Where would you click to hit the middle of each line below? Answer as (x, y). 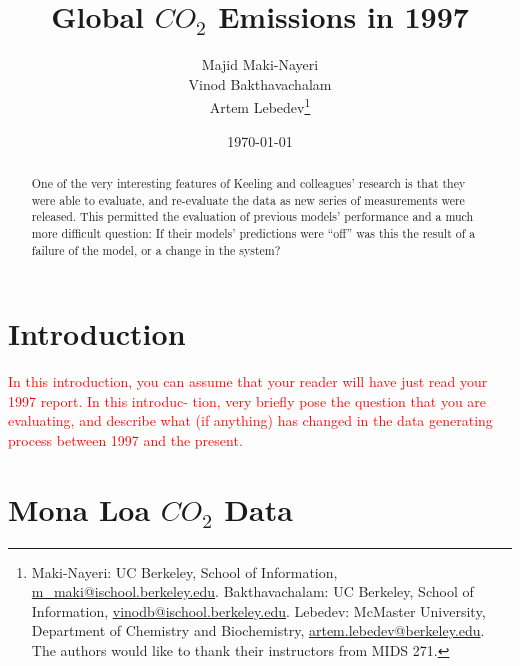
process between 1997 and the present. (125, 439)
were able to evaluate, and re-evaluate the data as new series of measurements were (248, 199)
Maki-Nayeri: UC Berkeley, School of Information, (184, 571)
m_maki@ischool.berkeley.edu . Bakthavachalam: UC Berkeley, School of (252, 591)
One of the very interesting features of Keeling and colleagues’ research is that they (248, 182)
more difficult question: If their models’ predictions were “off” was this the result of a (253, 232)
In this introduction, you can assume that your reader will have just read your (248, 381)
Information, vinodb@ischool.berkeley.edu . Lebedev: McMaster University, (258, 610)
